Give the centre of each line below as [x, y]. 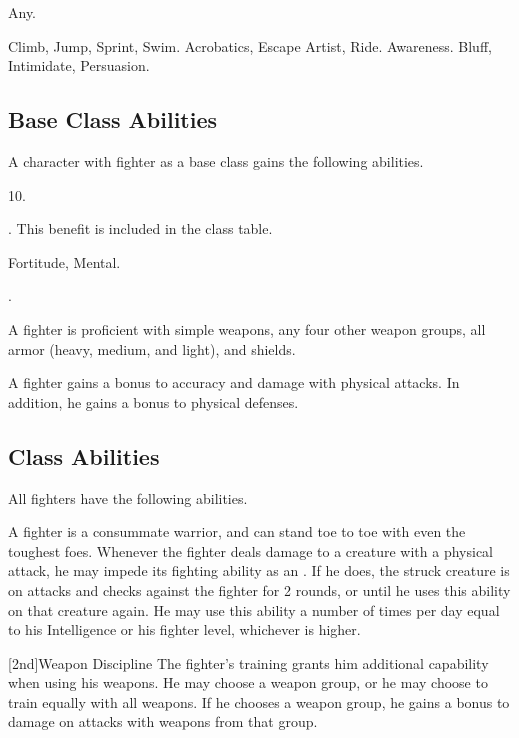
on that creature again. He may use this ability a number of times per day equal [254, 609]
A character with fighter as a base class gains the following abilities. [216, 160]
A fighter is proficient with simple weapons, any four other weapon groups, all [247, 328]
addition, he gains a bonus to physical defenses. [153, 401]
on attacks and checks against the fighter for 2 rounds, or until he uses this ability [259, 589]
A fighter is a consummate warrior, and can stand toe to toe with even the [237, 531]
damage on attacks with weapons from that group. [163, 721]
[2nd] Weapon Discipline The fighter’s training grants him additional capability [248, 662]
